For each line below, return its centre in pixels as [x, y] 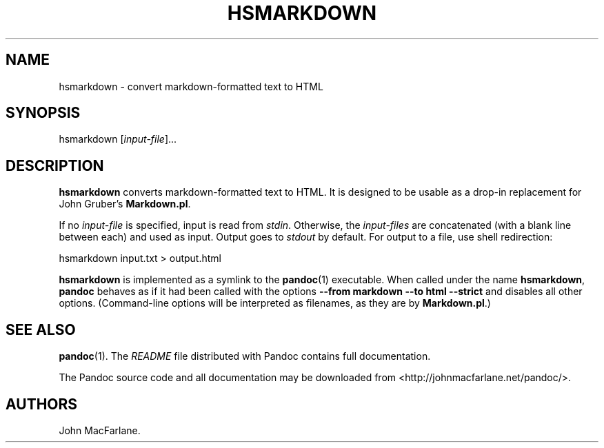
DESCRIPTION [55, 165]
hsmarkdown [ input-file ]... [118, 139]
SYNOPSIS [43, 113]
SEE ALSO [41, 329]
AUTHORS [42, 404]
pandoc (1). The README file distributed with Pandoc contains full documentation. [245, 356]
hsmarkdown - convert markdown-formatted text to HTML [191, 86]
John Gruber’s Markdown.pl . [125, 204]
